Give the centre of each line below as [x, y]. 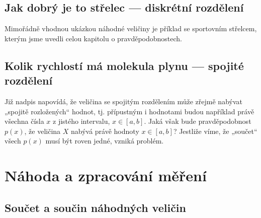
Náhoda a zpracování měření [106, 175]
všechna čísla [24, 121]
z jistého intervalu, [81, 121]
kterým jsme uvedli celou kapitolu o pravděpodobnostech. [93, 38]
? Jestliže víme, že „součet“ [215, 131]
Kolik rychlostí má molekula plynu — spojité [124, 65]
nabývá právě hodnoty [105, 131]
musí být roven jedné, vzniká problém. [105, 141]
